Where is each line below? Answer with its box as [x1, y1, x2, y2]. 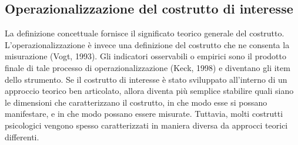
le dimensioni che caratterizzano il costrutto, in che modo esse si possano [5, 96, 267, 108]
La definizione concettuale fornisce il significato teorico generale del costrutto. [5, 27, 284, 39]
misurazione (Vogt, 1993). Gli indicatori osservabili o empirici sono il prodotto [5, 50, 286, 62]
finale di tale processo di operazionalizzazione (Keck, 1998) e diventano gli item [5, 61, 290, 73]
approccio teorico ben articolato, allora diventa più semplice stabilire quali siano [5, 85, 294, 97]
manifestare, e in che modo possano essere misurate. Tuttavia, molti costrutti [5, 107, 283, 120]
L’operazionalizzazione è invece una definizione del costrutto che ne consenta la [5, 38, 290, 50]
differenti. [5, 130, 39, 143]
